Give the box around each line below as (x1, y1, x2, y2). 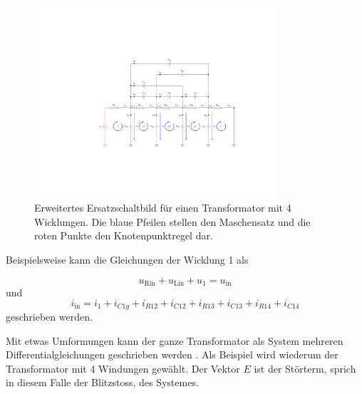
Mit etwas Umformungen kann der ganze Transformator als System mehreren (6, 333, 343, 348)
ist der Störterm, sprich (254, 361, 356, 375)
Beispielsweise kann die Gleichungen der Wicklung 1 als (6, 252, 249, 266)
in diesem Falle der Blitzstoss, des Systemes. (6, 375, 199, 390)
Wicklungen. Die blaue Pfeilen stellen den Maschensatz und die (34, 214, 311, 229)
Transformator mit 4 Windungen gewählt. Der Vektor (6, 361, 240, 375)
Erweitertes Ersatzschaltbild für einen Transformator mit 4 (34, 200, 291, 215)
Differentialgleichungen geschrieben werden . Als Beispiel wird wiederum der (6, 347, 338, 362)
